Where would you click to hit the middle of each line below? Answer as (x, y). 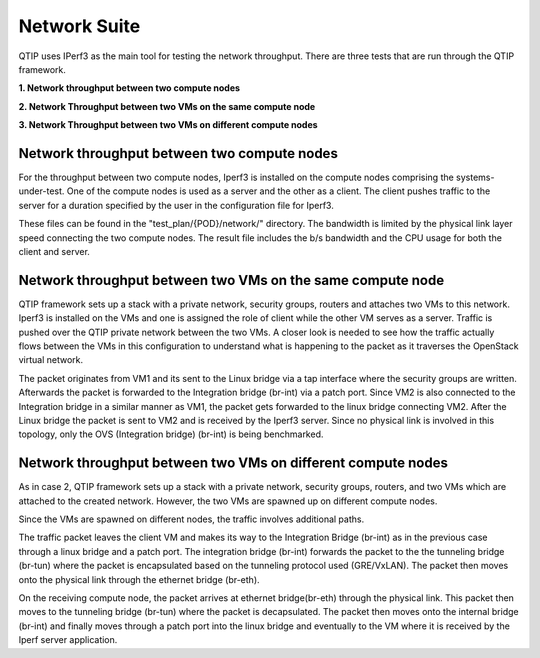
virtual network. (51, 360)
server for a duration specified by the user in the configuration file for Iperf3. (176, 205)
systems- (475, 177)
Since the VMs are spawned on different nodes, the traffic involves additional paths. (191, 519)
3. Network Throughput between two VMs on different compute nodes (168, 125)
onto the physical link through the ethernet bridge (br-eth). (139, 579)
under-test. (41, 191)
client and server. (54, 251)
